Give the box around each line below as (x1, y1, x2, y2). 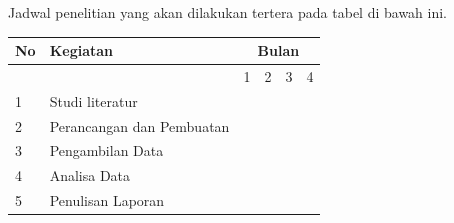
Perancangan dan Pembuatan (49, 115, 230, 136)
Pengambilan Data (49, 140, 164, 161)
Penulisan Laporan (49, 190, 165, 211)
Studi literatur (49, 90, 138, 111)
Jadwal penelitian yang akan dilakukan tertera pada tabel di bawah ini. (8, 2, 448, 22)
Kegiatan (49, 40, 114, 61)
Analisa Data (49, 165, 131, 186)
